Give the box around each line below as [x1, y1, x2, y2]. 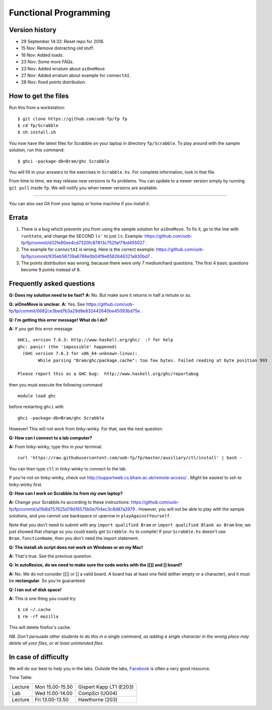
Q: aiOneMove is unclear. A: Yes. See [9, 301, 85, 307]
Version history [9, 26, 57, 34]
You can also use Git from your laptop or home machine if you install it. [9, 201, 150, 207]
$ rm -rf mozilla [17, 613, 59, 619]
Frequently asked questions [9, 279, 95, 288]
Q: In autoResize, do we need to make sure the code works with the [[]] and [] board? [9, 562, 182, 568]
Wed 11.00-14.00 [34, 690, 73, 696]
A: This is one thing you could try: [9, 596, 77, 601]
